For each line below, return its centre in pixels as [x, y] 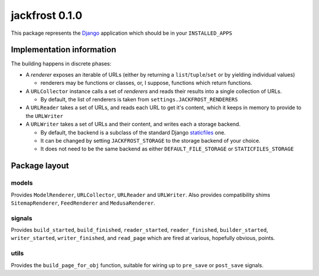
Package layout [40, 166]
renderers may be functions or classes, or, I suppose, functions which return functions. [147, 83]
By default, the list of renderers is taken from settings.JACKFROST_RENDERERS [139, 100]
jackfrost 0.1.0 [47, 15]
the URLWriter [44, 116]
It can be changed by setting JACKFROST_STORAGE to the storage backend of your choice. [151, 140]
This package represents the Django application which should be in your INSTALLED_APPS [122, 33]
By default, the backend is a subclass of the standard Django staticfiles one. [133, 132]
